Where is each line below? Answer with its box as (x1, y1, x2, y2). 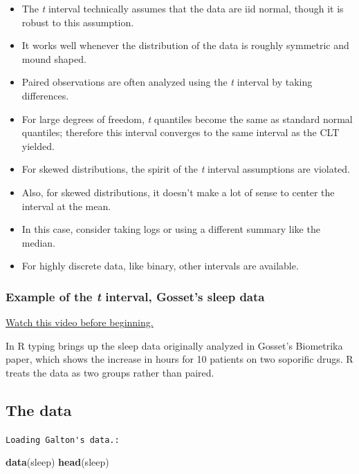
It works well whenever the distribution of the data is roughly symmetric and (21, 38, 349, 53)
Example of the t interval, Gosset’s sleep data (6, 287, 265, 305)
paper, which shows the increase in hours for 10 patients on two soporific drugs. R (6, 352, 353, 366)
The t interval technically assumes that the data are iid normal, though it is (21, 1, 344, 15)
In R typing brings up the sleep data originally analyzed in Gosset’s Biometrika (6, 338, 343, 352)
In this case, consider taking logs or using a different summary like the (21, 222, 320, 236)
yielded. (21, 138, 55, 153)
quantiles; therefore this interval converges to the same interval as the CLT (21, 125, 340, 140)
